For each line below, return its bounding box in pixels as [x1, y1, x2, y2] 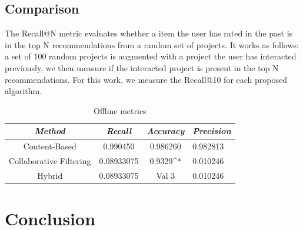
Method [34, 125, 65, 137]
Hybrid [37, 169, 63, 181]
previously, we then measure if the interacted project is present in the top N [5, 61, 279, 74]
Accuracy [146, 125, 185, 137]
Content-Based [23, 140, 76, 152]
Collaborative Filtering [9, 155, 91, 167]
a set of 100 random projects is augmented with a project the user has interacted [5, 50, 297, 62]
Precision [192, 125, 231, 137]
